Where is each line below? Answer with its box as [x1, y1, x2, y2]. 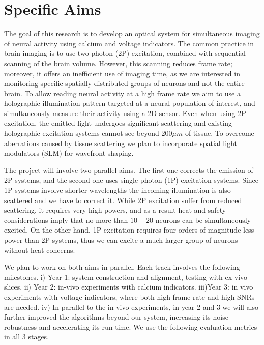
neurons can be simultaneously [155, 214, 251, 225]
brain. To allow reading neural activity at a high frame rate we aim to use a [4, 88, 241, 98]
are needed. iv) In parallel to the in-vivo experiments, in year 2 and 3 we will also [4, 301, 259, 312]
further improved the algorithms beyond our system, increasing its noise [4, 311, 228, 322]
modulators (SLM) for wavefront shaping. [4, 148, 134, 158]
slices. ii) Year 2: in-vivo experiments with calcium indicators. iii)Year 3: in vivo [4, 281, 253, 292]
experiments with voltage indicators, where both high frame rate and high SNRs [4, 291, 255, 302]
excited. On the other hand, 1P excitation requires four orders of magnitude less [4, 224, 254, 235]
